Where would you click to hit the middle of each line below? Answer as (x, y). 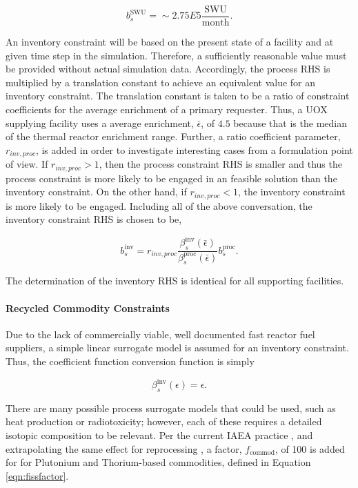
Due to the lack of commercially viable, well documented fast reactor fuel (160, 334)
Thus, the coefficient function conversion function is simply (130, 361)
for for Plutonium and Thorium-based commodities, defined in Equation (158, 462)
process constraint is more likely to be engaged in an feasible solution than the (171, 178)
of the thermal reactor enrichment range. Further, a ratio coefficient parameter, (173, 136)
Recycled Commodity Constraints (88, 308)
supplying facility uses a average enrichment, (100, 123)
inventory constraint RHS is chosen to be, (94, 219)
